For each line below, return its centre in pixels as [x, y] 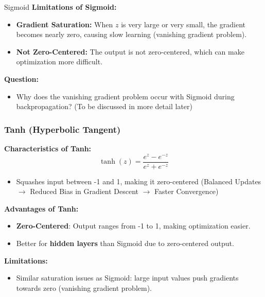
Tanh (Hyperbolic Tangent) [63, 129]
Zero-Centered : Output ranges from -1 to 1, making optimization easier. [133, 226]
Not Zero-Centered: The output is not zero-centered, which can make [130, 51]
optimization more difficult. [59, 62]
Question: [21, 78]
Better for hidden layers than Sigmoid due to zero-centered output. [125, 243]
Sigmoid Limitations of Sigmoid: [60, 7]
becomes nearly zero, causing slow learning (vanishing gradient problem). [131, 34]
